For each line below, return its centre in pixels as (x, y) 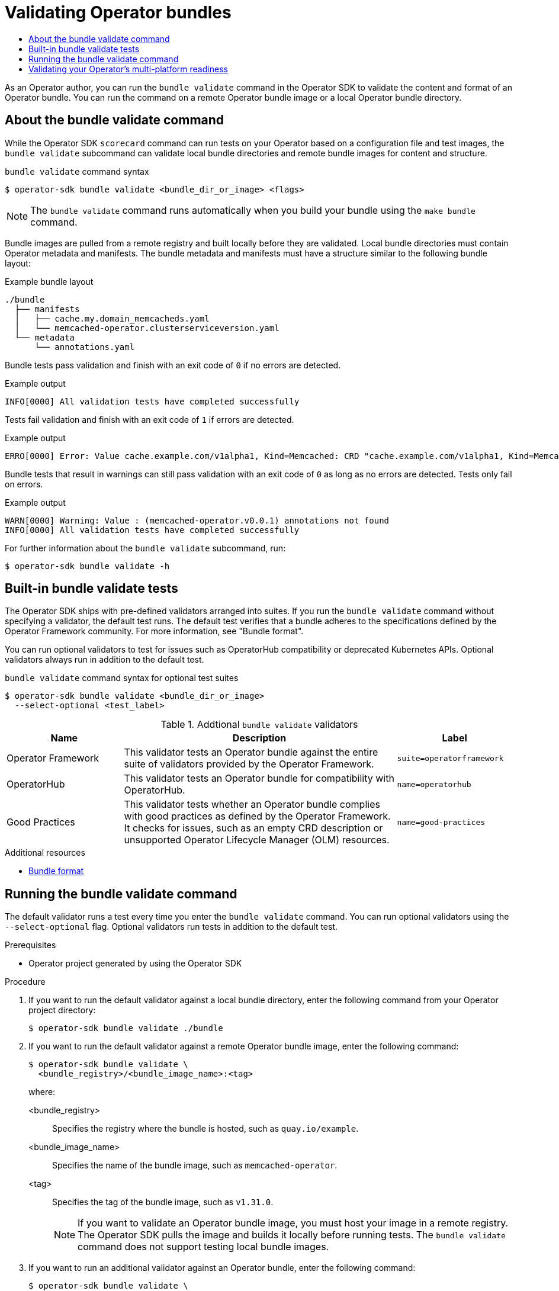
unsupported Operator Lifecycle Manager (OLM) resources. (257, 840)
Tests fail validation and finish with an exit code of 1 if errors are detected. (150, 419)
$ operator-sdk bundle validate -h (87, 566)
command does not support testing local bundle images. (203, 1247)
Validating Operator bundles (118, 12)
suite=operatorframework (450, 758)
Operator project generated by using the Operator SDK (135, 964)
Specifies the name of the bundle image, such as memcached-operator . (195, 1165)
